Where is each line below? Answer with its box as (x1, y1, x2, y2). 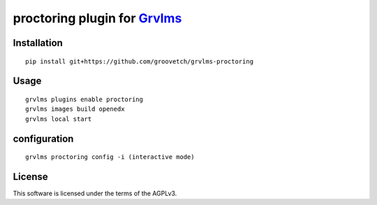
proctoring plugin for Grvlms (13, 10, 182, 26)
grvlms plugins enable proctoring (25, 95, 143, 103)
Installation (13, 37, 63, 49)
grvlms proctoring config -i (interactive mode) (25, 153, 195, 161)
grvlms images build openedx (25, 105, 125, 113)
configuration (13, 132, 74, 144)
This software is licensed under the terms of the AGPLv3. (13, 189, 177, 198)
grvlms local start (25, 115, 92, 123)
